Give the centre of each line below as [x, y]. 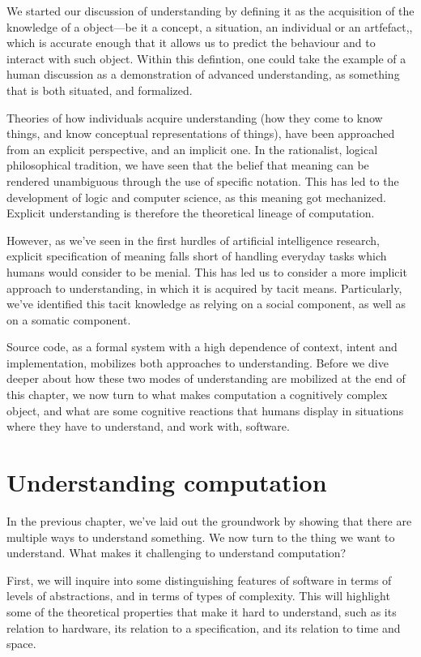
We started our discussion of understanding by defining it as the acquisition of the [210, 11]
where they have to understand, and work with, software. [148, 426]
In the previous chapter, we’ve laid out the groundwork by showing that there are [209, 520]
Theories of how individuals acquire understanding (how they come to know [195, 117]
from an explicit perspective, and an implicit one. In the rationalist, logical [192, 149]
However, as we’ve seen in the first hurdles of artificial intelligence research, [193, 240]
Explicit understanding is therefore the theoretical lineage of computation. [191, 213]
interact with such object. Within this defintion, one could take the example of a [206, 58]
